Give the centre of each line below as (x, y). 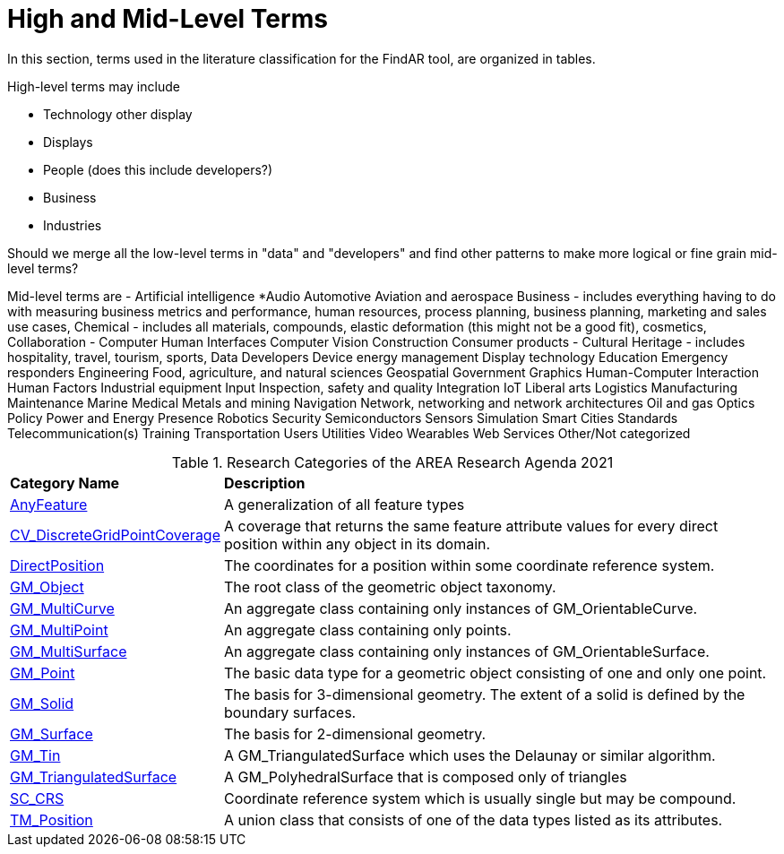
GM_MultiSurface (69, 651)
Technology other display (118, 114)
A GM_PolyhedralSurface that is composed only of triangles (426, 776)
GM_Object (47, 587)
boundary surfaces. (290, 712)
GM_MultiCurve (62, 608)
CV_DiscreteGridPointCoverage (115, 535)
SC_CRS (37, 798)
